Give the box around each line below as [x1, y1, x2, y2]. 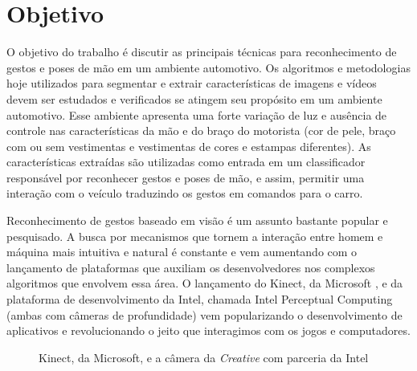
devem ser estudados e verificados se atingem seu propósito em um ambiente [6, 90, 382, 107]
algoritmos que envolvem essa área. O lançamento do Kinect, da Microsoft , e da [6, 275, 403, 291]
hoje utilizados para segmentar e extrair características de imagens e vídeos [6, 75, 377, 92]
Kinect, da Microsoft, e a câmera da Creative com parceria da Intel [39, 349, 369, 365]
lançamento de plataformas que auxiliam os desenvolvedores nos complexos [6, 259, 375, 275]
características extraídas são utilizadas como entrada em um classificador [6, 153, 366, 170]
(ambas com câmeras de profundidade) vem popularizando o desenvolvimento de [6, 306, 403, 323]
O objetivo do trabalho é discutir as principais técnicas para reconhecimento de [6, 43, 397, 60]
